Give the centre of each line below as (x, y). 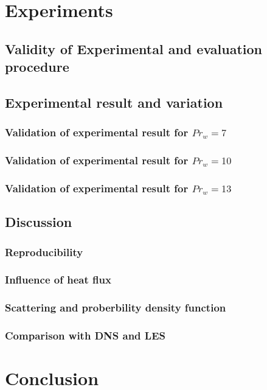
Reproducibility (44, 252)
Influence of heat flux (58, 280)
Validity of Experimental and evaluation (133, 48)
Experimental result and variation (114, 102)
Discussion (39, 222)
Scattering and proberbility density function (116, 308)
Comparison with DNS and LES (85, 336)
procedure (37, 67)
